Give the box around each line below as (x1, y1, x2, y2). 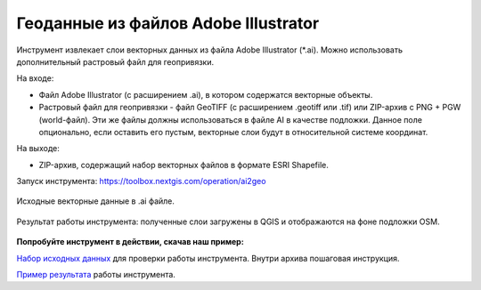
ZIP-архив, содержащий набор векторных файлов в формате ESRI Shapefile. (38, 159, 329, 170)
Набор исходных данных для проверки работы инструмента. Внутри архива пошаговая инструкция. (16, 253, 400, 263)
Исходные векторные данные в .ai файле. (16, 196, 175, 206)
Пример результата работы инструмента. (16, 270, 175, 280)
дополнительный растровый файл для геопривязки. (16, 56, 214, 67)
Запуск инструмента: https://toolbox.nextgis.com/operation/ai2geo (16, 176, 266, 187)
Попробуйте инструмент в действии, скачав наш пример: (16, 237, 244, 247)
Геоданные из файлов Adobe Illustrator (16, 13, 320, 33)
